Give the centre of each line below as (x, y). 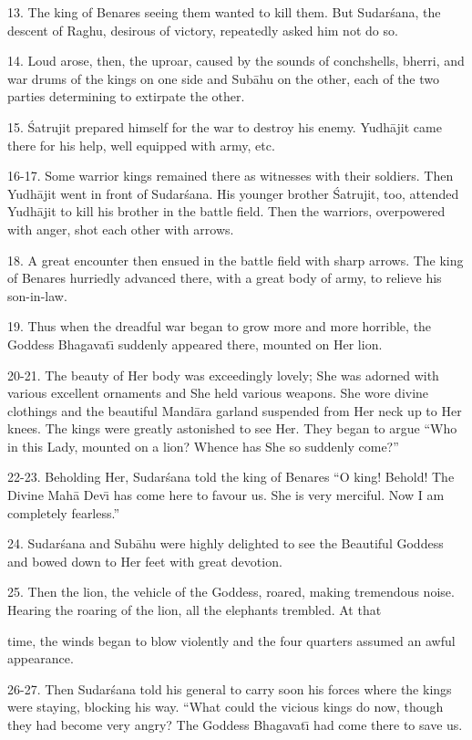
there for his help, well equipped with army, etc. (141, 145)
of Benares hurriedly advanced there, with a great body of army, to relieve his (225, 278)
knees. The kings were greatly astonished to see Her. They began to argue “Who (232, 428)
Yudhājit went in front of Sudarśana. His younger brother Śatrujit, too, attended (233, 193)
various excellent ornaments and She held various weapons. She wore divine (218, 393)
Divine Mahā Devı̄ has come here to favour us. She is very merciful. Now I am (226, 495)
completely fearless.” (64, 512)
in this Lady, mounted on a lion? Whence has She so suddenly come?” (203, 446)
